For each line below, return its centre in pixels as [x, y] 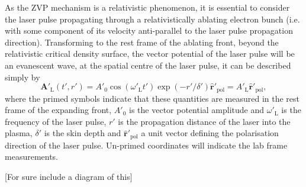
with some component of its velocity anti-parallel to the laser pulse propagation [149, 30]
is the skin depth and [83, 133]
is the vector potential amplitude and [197, 110]
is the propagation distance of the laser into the [204, 121]
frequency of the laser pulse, [56, 121]
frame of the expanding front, [58, 110]
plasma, [19, 133]
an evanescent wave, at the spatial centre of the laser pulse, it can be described [148, 65]
